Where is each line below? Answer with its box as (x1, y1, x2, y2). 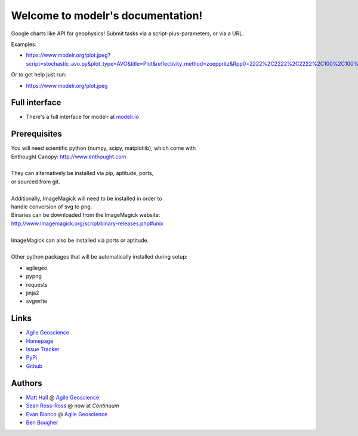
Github (26, 362, 43, 370)
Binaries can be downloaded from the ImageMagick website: (11, 211, 161, 219)
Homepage (26, 337, 54, 345)
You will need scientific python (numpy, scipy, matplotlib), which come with (11, 145, 196, 152)
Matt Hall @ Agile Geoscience (26, 394, 100, 401)
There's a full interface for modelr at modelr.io (26, 113, 140, 121)
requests (26, 281, 48, 288)
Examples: (11, 41, 37, 48)
